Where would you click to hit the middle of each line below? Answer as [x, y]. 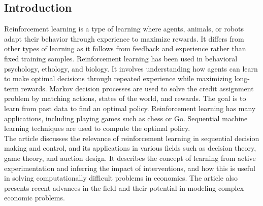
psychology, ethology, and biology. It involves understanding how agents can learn [131, 68]
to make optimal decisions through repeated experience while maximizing [118, 78]
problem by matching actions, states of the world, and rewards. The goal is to [125, 98]
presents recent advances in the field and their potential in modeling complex [124, 187]
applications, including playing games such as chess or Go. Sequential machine [126, 118]
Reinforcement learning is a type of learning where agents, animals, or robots [124, 29]
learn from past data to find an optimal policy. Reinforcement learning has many [130, 108]
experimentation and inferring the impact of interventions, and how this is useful [130, 168]
